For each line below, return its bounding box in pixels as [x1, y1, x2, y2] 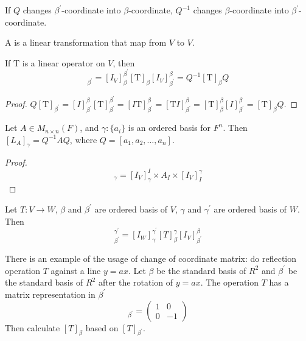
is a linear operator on [22, 56, 105, 69]
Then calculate [5, 321, 60, 334]
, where [69, 133, 97, 146]
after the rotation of [98, 276, 173, 289]
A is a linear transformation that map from [5, 36, 167, 49]
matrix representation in [5, 287, 96, 300]
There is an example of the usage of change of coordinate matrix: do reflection [5, 252, 297, 265]
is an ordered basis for [128, 121, 211, 134]
